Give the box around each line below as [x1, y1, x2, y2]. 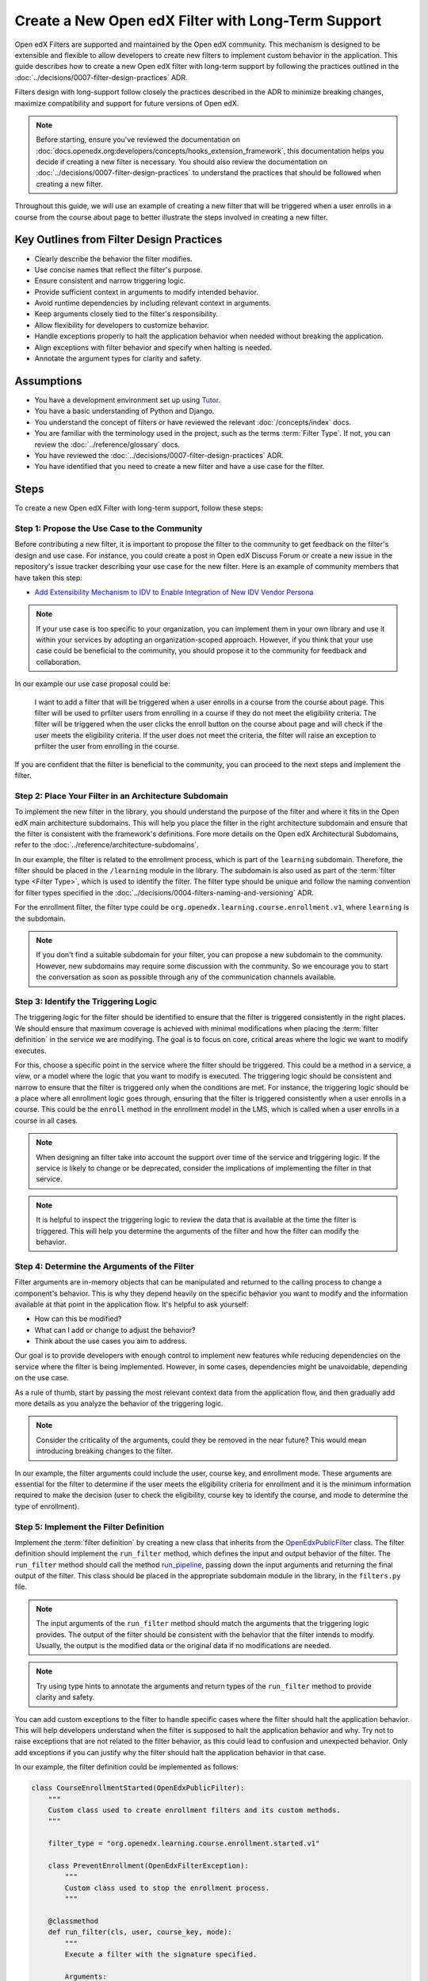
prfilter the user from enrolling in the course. [34, 742, 180, 751]
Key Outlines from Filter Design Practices [14, 233, 223, 246]
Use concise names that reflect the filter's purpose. [34, 265, 203, 274]
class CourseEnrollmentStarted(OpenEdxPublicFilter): [31, 1784, 245, 1792]
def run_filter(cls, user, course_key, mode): [48, 1928, 233, 1937]
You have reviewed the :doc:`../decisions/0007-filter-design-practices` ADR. [34, 450, 285, 460]
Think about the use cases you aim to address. [34, 1336, 188, 1346]
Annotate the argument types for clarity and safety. [34, 353, 202, 364]
